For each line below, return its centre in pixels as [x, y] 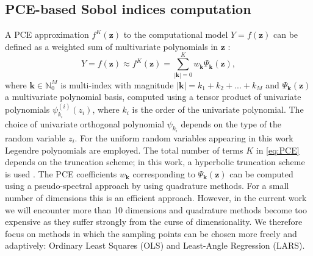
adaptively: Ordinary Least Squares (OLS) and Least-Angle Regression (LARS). [155, 245]
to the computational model [176, 34]
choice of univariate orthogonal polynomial [85, 123]
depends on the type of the [231, 123]
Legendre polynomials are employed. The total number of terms [124, 150]
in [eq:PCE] [278, 150]
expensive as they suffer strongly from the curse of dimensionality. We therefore [154, 222]
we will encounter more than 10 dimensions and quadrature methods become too [156, 209]
